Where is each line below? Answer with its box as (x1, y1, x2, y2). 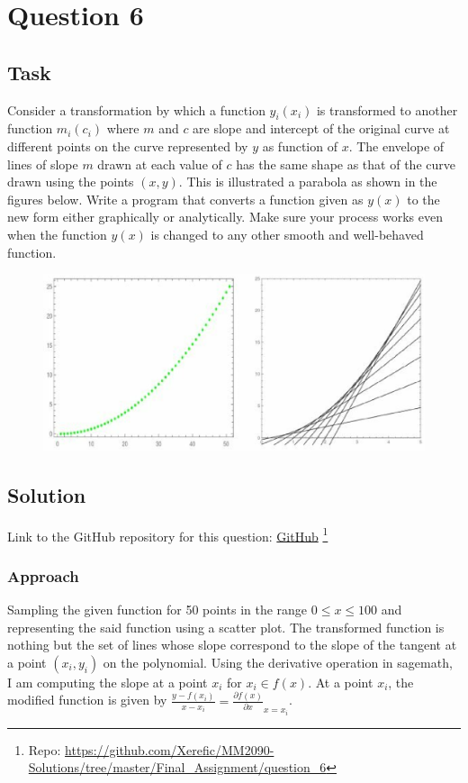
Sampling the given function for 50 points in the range (7, 600, 308, 619)
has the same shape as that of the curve (236, 154, 455, 173)
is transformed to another (316, 100, 458, 119)
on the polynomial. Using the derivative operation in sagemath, (103, 652, 453, 671)
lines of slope (7, 154, 78, 173)
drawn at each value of (97, 154, 222, 173)
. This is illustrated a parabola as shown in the (178, 172, 437, 191)
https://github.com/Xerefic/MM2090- (65, 740, 274, 759)
